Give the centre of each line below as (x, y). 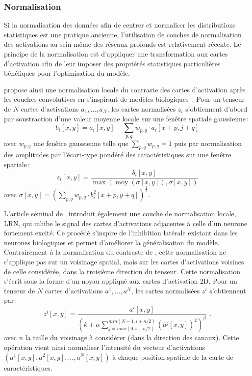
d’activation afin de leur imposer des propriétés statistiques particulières (112, 63)
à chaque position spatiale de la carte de (173, 357)
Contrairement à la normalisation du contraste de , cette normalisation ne (115, 252)
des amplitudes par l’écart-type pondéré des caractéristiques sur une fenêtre (118, 155)
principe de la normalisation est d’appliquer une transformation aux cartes (116, 54)
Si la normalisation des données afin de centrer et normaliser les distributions (120, 25)
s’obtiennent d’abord (216, 108)
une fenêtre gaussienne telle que (81, 143)
